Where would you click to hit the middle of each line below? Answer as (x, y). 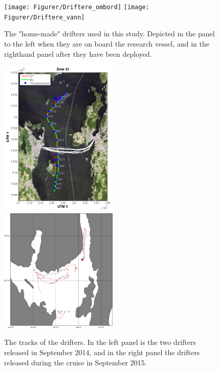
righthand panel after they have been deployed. (78, 53)
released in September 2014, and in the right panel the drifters (102, 352)
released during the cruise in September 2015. (75, 362)
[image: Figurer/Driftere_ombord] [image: (77, 7)
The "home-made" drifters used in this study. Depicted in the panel (109, 34)
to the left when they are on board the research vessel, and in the (107, 43)
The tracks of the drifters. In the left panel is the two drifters (100, 342)
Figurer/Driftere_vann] (45, 17)
